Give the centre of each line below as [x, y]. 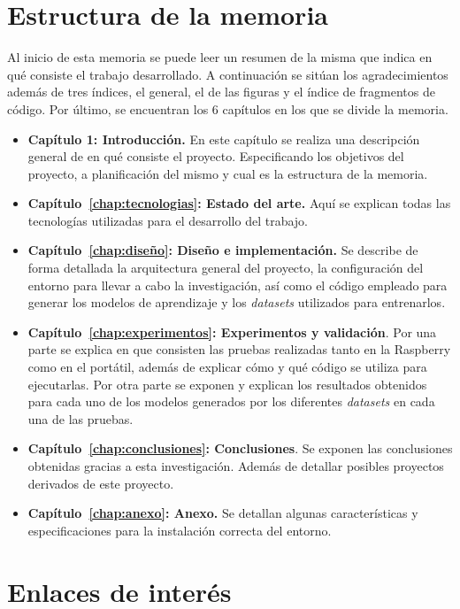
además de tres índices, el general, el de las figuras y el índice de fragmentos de [221, 92]
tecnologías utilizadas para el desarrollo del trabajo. [168, 220]
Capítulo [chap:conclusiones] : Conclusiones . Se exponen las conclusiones [240, 448]
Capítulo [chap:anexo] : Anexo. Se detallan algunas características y [223, 513]
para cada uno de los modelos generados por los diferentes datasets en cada [231, 401]
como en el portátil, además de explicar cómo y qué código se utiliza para [227, 367]
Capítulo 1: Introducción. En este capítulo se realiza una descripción [224, 139]
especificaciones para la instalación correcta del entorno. [180, 530]
